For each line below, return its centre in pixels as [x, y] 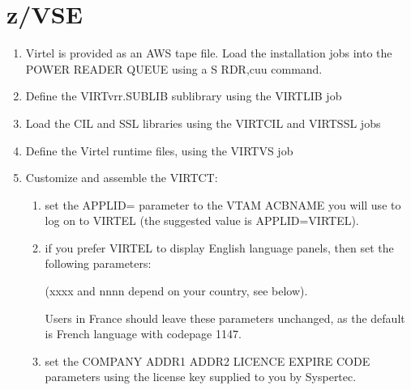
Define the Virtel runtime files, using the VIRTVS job [159, 150]
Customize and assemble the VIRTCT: [122, 178]
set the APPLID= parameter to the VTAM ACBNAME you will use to [223, 204]
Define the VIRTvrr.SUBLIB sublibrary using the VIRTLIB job [184, 96]
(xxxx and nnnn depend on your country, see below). [176, 291]
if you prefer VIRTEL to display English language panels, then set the [219, 247]
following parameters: [98, 263]
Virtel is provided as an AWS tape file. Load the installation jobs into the [209, 53]
